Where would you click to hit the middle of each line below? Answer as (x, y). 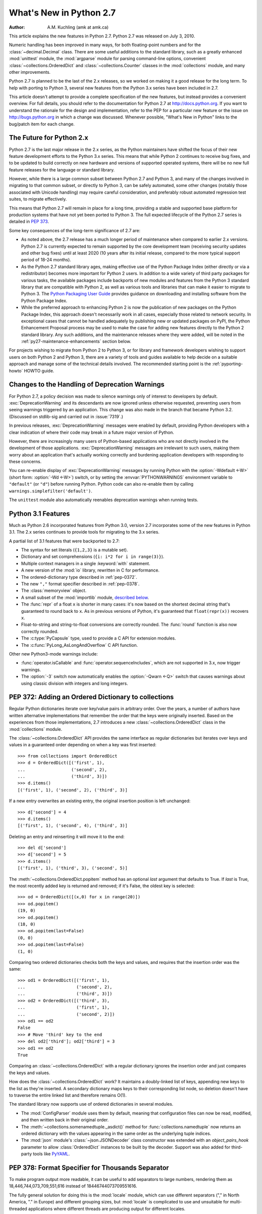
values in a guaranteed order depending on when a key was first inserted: (83, 745)
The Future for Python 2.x (49, 138)
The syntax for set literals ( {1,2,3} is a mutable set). (74, 550)
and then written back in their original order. (65, 1120)
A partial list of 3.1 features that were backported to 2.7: (64, 541)
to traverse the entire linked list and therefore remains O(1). (68, 1095)
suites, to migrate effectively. (38, 199)
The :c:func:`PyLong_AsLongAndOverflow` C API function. (80, 645)
